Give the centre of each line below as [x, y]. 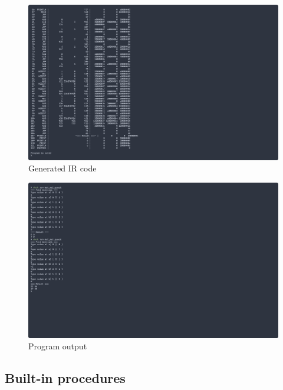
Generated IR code [62, 168]
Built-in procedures [65, 378]
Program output [58, 346]
